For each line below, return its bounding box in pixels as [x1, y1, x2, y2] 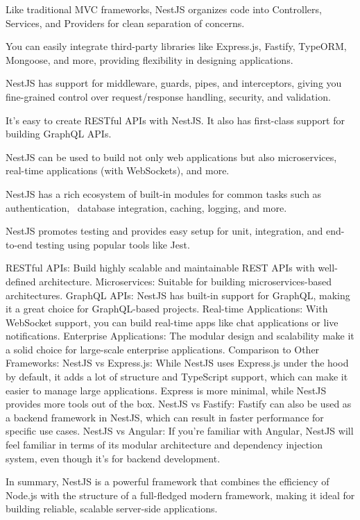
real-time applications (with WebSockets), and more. [6, 163, 230, 178]
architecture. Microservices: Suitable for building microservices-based [39, 274, 332, 288]
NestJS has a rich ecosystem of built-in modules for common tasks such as [6, 186, 322, 201]
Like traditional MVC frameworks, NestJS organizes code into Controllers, [6, 2, 322, 16]
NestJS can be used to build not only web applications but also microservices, [6, 149, 337, 164]
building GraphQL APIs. [6, 126, 112, 141]
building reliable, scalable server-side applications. [6, 501, 218, 516]
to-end [6, 237, 33, 251]
